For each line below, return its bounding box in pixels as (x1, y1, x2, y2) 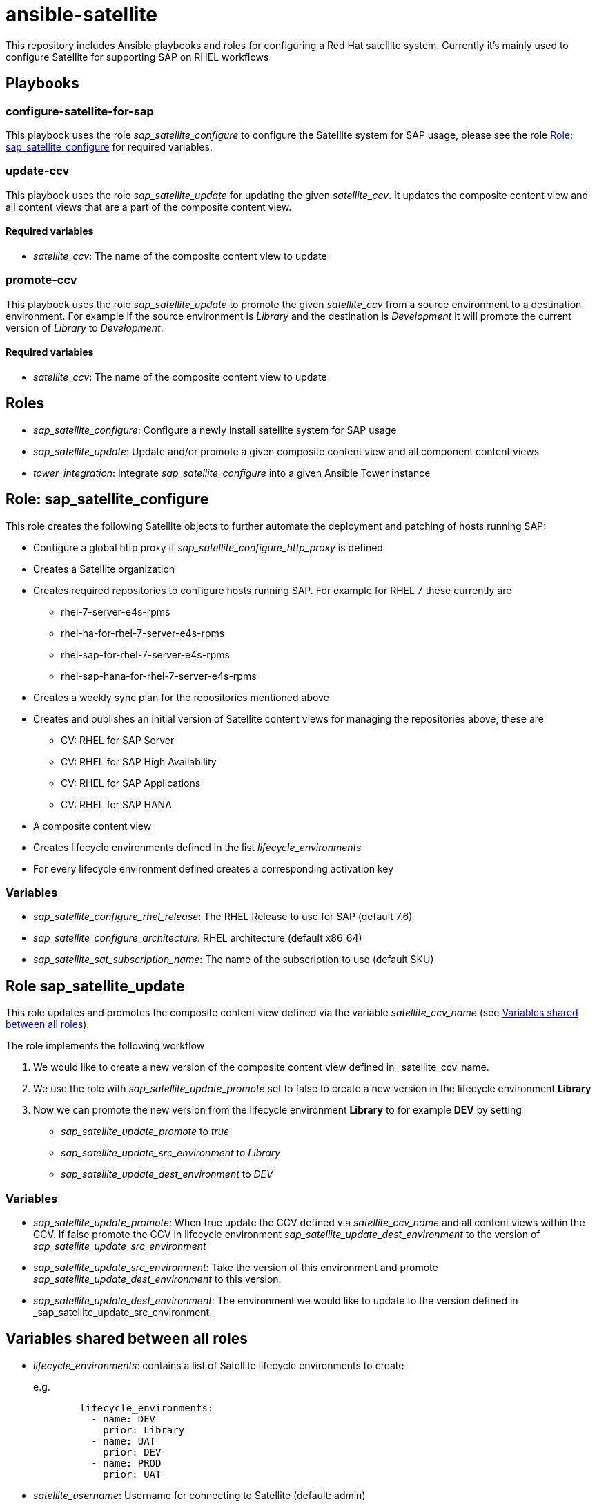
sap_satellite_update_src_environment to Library (61, 1147, 281, 1159)
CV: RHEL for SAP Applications (61, 776, 201, 789)
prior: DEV (103, 1446, 162, 1458)
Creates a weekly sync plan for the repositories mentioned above (33, 691, 329, 703)
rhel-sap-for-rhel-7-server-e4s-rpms (61, 648, 230, 660)
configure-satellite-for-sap (6, 104, 154, 118)
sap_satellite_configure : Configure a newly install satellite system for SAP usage (33, 423, 397, 436)
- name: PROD (91, 1457, 162, 1469)
